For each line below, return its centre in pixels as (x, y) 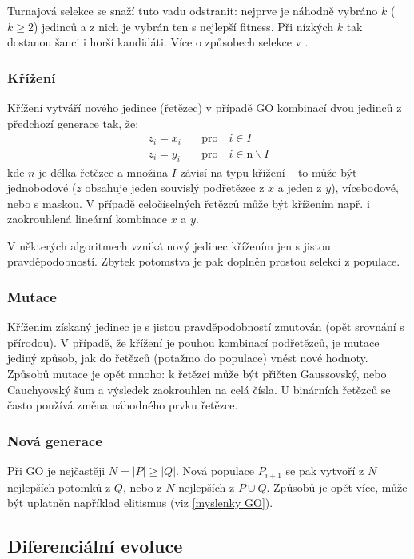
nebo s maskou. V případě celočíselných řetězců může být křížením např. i (189, 203)
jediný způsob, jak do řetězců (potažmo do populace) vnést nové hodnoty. (188, 358)
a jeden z (300, 188)
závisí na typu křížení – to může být (269, 172)
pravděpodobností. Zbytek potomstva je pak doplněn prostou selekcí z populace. (204, 261)
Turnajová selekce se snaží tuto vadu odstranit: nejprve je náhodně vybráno (193, 10)
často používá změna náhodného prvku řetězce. (123, 405)
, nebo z (142, 487)
